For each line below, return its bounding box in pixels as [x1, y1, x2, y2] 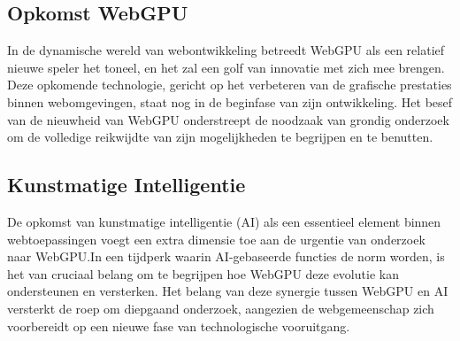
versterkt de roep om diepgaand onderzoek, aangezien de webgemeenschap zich [7, 298, 434, 317]
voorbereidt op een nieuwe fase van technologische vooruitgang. [7, 316, 350, 335]
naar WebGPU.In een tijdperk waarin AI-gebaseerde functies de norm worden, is [7, 247, 445, 266]
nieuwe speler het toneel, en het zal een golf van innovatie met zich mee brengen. [7, 58, 445, 76]
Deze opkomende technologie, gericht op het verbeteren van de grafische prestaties [7, 75, 452, 94]
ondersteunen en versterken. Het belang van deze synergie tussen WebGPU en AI [7, 282, 448, 300]
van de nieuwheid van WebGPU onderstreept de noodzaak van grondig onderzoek [7, 110, 449, 128]
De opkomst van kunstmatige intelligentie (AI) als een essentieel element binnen [7, 212, 441, 230]
